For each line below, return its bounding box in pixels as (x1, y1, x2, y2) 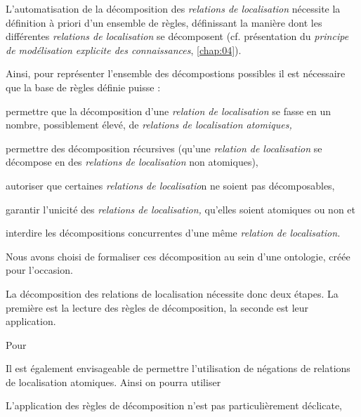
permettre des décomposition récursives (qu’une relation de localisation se (6, 140, 322, 155)
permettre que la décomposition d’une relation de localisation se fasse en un (6, 103, 332, 118)
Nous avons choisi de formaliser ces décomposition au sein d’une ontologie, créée (6, 249, 350, 263)
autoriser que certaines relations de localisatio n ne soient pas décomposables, (6, 178, 335, 192)
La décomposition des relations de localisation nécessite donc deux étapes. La (6, 286, 339, 300)
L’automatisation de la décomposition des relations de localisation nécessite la (6, 1, 341, 15)
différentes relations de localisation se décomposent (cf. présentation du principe (6, 29, 349, 44)
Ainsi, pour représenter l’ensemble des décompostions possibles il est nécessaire (6, 66, 346, 81)
